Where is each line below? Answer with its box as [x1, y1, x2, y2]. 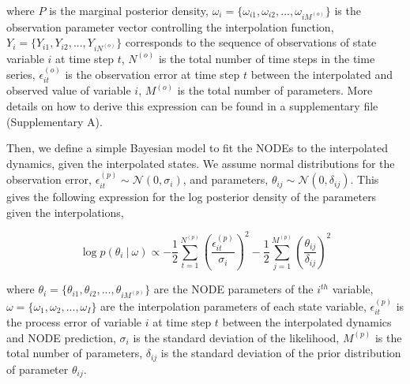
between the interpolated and [250, 66, 393, 82]
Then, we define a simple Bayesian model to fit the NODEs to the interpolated [6, 140, 389, 156]
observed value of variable [6, 82, 131, 99]
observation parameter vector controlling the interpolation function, [6, 18, 334, 35]
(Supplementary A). [6, 113, 103, 129]
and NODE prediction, [6, 329, 116, 345]
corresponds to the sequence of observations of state [125, 34, 377, 50]
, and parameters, [182, 171, 269, 188]
